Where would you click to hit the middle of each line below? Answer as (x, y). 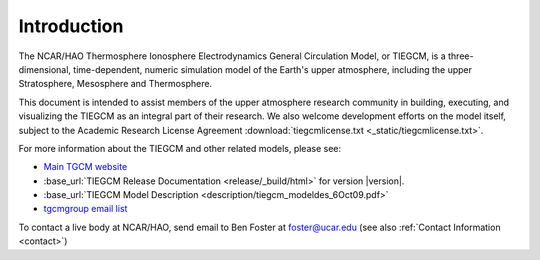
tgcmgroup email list (85, 209)
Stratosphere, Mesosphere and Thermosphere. (115, 84)
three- (460, 56)
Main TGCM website (85, 167)
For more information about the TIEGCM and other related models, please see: (180, 148)
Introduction (71, 26)
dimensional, (45, 69)
